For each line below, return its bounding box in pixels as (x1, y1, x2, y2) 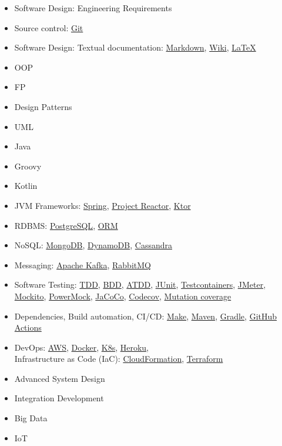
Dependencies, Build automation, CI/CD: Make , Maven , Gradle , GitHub (14, 309, 277, 322)
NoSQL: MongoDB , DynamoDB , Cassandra (14, 239, 172, 251)
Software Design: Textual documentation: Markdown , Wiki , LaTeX (14, 41, 256, 54)
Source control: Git (14, 21, 83, 34)
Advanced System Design (14, 372, 105, 384)
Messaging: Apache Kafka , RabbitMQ (14, 258, 151, 271)
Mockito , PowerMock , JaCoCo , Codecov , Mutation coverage (14, 289, 231, 302)
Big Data (14, 412, 48, 424)
